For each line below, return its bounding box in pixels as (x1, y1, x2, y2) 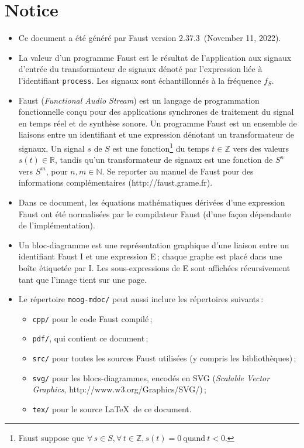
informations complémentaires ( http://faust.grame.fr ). (18, 176, 213, 189)
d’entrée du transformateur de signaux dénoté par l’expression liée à (18, 63, 262, 75)
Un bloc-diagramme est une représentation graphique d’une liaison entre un (18, 238, 289, 251)
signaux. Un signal (18, 142, 85, 154)
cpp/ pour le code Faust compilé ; (32, 312, 153, 324)
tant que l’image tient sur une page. (18, 273, 147, 285)
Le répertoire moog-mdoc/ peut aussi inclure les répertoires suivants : (18, 293, 264, 305)
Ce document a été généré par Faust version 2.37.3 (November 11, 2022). (18, 32, 281, 44)
